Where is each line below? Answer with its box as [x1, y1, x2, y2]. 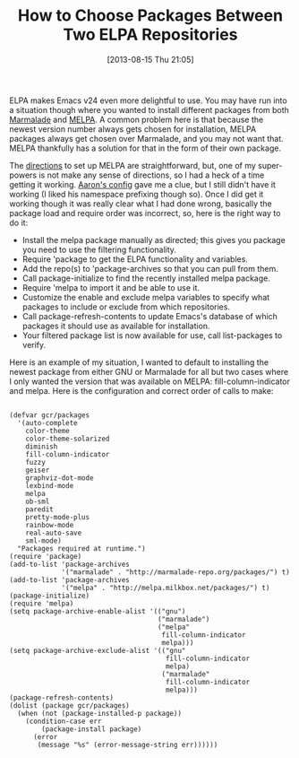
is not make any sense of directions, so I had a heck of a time [38, 170, 265, 180]
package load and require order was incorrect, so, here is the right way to [9, 207, 281, 218]
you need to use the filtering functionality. [21, 244, 177, 255]
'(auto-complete [17, 418, 78, 427]
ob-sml [25, 497, 50, 506]
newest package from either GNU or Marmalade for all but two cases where [9, 366, 289, 377]
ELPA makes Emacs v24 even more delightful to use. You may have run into [9, 95, 288, 106]
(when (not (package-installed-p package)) [17, 709, 182, 718]
